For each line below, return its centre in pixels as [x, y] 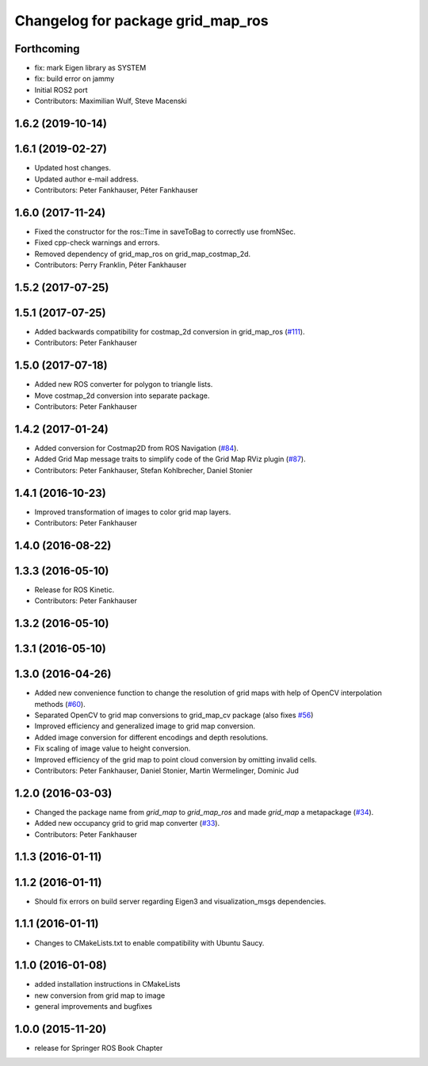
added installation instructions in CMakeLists [107, 984]
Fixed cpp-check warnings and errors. [97, 243]
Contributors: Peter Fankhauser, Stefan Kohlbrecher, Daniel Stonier [143, 470]
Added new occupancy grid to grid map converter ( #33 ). [127, 823]
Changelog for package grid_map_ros [141, 21]
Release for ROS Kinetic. [75, 590]
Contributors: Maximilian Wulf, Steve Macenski [111, 101]
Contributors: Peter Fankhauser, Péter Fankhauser [116, 189]
